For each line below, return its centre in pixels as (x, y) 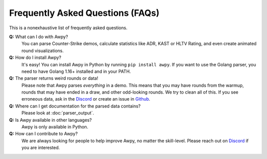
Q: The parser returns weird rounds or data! (54, 78)
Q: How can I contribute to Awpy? (44, 134)
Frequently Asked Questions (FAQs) (84, 13)
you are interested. (41, 148)
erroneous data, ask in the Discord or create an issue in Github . (86, 99)
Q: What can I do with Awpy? (39, 37)
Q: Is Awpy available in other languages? (50, 120)
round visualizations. (43, 51)
